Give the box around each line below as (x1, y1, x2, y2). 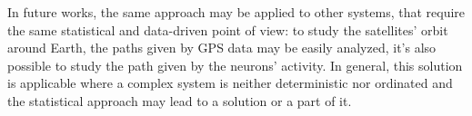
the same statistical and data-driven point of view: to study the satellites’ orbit (7, 20, 448, 39)
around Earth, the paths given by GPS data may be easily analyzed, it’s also (7, 38, 437, 57)
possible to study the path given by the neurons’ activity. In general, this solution (7, 55, 463, 74)
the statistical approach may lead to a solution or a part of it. (7, 91, 352, 110)
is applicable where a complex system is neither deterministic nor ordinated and (7, 73, 453, 92)
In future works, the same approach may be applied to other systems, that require (7, 3, 466, 21)
